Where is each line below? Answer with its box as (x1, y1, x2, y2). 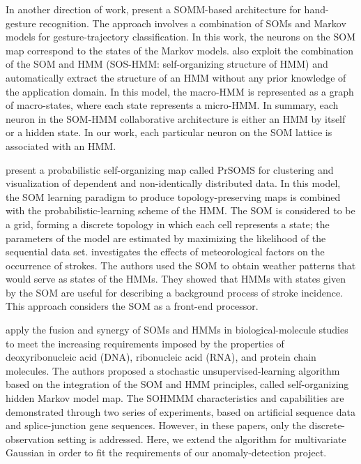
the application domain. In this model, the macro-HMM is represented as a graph (6, 84, 354, 98)
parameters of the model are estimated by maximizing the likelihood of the (6, 230, 326, 245)
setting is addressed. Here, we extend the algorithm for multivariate (57, 431, 346, 446)
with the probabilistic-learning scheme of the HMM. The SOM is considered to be (6, 203, 355, 218)
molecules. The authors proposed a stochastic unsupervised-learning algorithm (6, 363, 340, 377)
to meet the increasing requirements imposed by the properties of (6, 336, 284, 350)
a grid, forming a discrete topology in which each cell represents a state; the (6, 216, 330, 231)
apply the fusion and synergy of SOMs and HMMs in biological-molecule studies (6, 322, 348, 337)
